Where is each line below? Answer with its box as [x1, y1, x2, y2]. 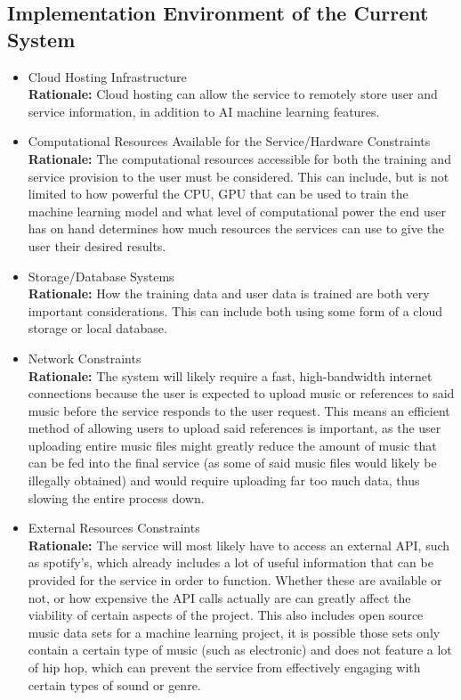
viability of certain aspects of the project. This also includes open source [28, 606, 424, 624]
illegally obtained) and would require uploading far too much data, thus [28, 471, 420, 490]
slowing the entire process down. [28, 488, 205, 507]
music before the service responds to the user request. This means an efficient [28, 401, 450, 419]
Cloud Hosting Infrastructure [28, 67, 187, 85]
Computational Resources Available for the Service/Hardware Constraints [28, 132, 431, 151]
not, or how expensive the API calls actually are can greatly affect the [28, 588, 411, 606]
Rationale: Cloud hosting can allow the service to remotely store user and [28, 85, 438, 103]
